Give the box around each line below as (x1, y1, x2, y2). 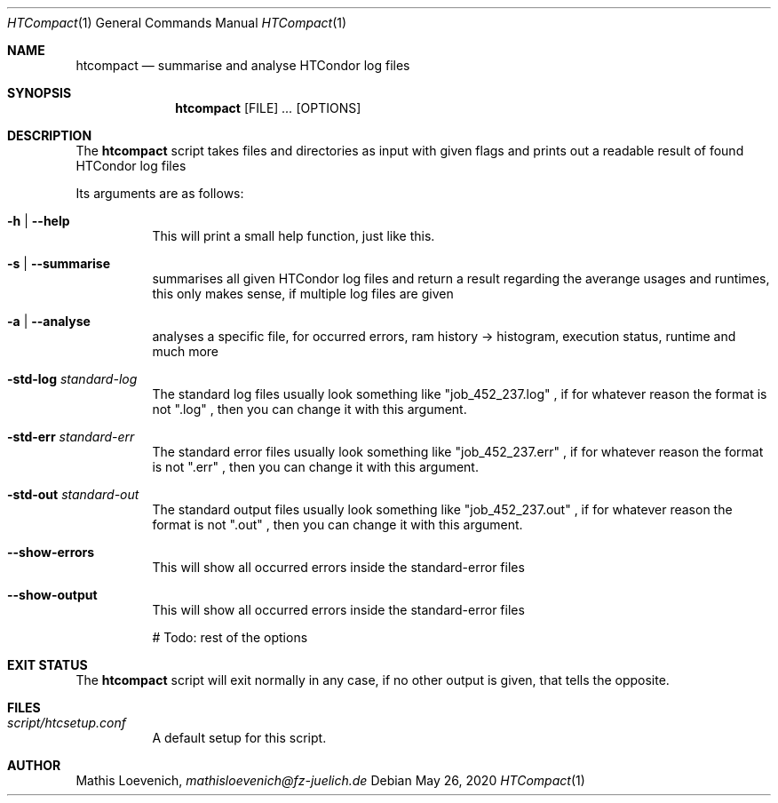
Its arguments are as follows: (75, 186, 244, 201)
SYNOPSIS (7, 85, 72, 100)
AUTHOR (7, 758, 61, 773)
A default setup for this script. (152, 730, 327, 745)
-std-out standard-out (7, 487, 139, 502)
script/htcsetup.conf (7, 715, 126, 730)
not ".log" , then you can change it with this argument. (152, 401, 467, 417)
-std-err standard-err (7, 429, 135, 444)
